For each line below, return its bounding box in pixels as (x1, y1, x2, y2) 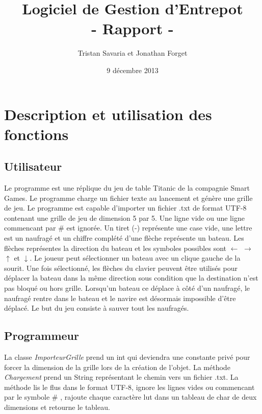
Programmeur (4, 328, 79, 343)
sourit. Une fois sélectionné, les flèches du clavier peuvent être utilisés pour (4, 262, 238, 273)
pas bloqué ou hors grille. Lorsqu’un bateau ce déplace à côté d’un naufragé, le (4, 283, 250, 293)
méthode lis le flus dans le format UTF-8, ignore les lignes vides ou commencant (4, 381, 255, 392)
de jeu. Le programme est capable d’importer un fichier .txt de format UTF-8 (4, 202, 247, 213)
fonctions (4, 123, 69, 144)
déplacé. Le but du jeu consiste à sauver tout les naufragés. (4, 303, 189, 313)
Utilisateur (4, 158, 62, 174)
